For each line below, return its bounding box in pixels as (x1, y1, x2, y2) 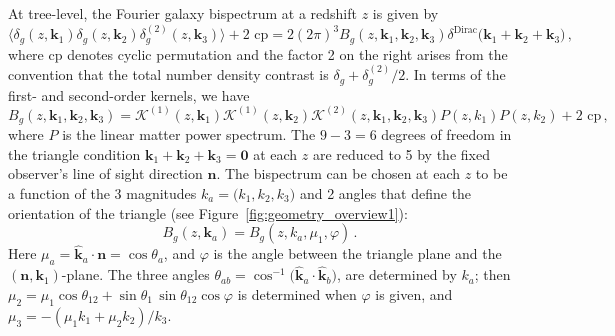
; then (474, 264, 511, 285)
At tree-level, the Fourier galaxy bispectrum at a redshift (8, 3, 357, 23)
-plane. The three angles (61, 264, 210, 285)
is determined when (237, 283, 357, 304)
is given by (372, 3, 439, 23)
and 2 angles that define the (299, 182, 472, 203)
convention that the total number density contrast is (8, 64, 329, 85)
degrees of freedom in (381, 124, 512, 145)
